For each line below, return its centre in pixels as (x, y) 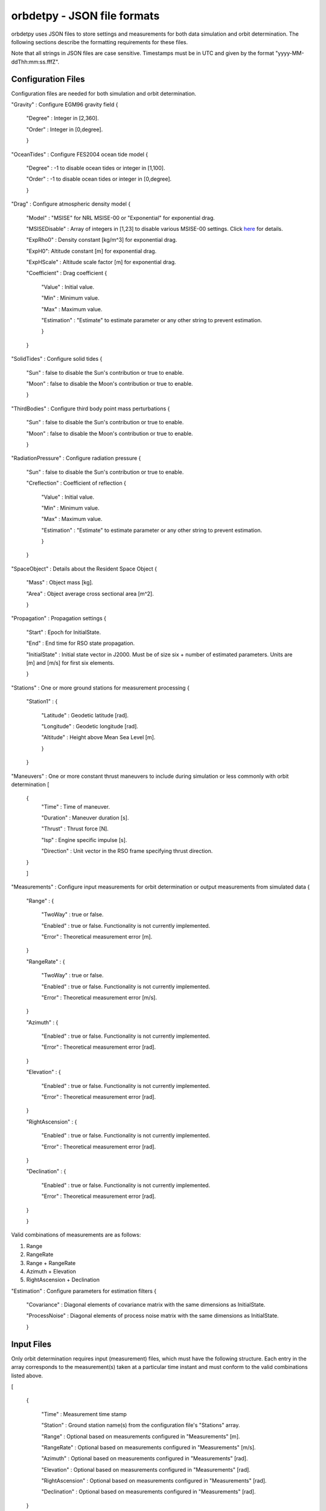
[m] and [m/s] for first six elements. (70, 662)
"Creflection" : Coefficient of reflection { (76, 483)
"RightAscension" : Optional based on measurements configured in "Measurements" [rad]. (154, 1481)
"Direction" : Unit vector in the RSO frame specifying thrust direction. (127, 851)
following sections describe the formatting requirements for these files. (100, 42)
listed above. (27, 1376)
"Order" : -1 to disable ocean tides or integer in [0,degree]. (99, 179)
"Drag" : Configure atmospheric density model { (71, 204)
